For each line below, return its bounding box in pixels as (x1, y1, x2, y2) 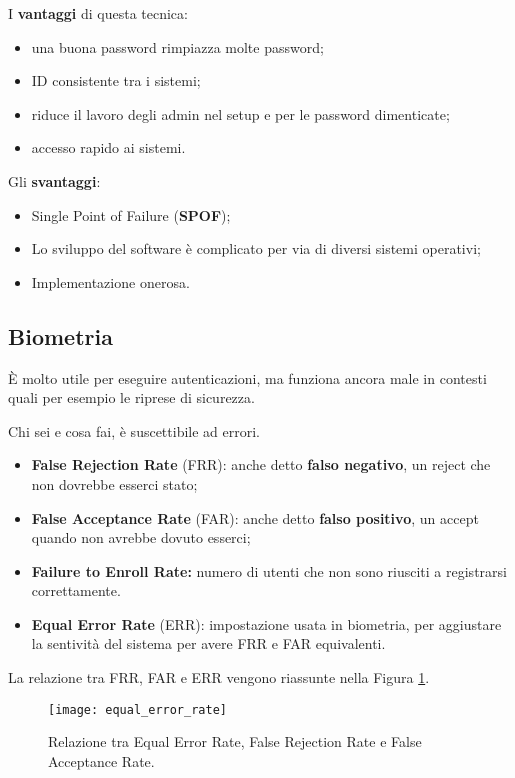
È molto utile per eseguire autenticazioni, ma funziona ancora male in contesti (8, 367, 487, 388)
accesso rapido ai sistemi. (31, 137, 186, 158)
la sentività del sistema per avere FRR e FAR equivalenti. (31, 633, 386, 654)
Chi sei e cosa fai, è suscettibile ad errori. (8, 420, 260, 441)
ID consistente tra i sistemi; (31, 70, 201, 91)
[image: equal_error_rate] (48, 702, 227, 717)
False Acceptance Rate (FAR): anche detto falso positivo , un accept (31, 507, 479, 528)
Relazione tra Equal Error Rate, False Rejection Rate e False (48, 731, 422, 752)
